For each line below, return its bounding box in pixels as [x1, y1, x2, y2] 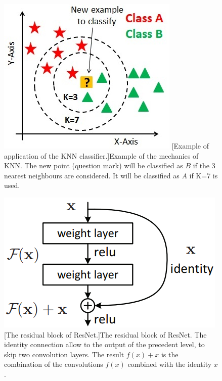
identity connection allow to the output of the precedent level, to [4, 339, 205, 350]
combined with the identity [127, 359, 212, 369]
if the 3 [193, 160, 215, 171]
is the [161, 349, 179, 359]
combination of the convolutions [4, 359, 103, 369]
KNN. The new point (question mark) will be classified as [4, 160, 183, 171]
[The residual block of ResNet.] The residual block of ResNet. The [4, 329, 207, 340]
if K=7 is [189, 170, 218, 180]
